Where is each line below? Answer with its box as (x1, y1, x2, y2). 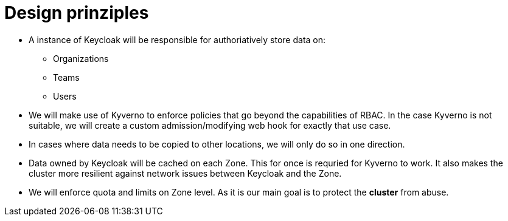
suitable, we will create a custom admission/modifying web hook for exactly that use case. (29, 120, 391, 131)
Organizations (53, 53, 109, 64)
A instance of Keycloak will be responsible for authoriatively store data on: (29, 34, 326, 45)
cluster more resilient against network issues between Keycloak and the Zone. (29, 168, 342, 178)
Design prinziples (4, 2, 149, 23)
